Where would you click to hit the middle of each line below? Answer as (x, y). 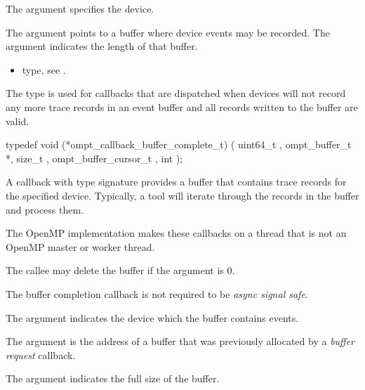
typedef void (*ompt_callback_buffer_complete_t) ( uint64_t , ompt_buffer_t (179, 144)
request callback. (41, 355)
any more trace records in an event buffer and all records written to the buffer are (182, 106)
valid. (18, 121)
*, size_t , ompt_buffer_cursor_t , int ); (94, 158)
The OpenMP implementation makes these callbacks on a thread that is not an (176, 233)
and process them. (45, 209)
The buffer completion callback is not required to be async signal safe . (157, 293)
